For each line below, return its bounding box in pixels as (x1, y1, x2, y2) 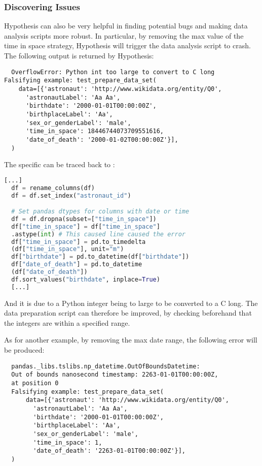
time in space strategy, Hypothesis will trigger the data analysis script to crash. (4, 40, 251, 51)
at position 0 (11, 379, 59, 387)
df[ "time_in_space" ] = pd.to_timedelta (11, 238, 146, 245)
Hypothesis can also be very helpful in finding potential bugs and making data (4, 20, 248, 31)
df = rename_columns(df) (11, 184, 95, 192)
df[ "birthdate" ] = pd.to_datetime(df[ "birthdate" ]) (11, 253, 190, 261)
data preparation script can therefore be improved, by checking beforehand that (4, 307, 252, 318)
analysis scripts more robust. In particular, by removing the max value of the (4, 30, 244, 41)
